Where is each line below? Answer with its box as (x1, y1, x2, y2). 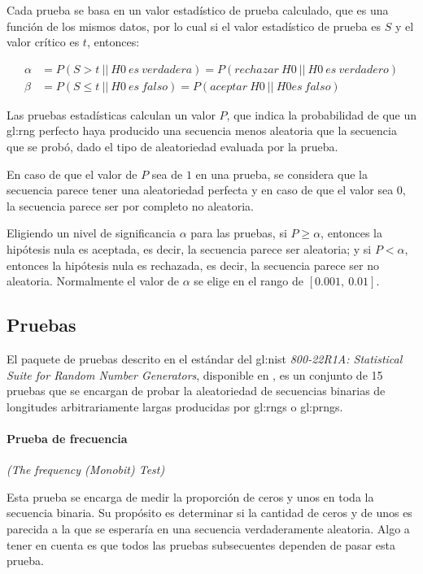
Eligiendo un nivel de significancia (7, 224, 176, 241)
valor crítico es (7, 33, 80, 50)
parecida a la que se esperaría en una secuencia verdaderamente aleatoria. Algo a (7, 520, 410, 537)
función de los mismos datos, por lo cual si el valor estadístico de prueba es (7, 17, 381, 34)
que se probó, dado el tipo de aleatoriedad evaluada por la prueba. (7, 138, 338, 155)
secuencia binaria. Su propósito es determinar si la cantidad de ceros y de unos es (7, 504, 412, 521)
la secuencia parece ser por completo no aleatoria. (7, 197, 254, 214)
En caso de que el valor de (7, 165, 137, 182)
